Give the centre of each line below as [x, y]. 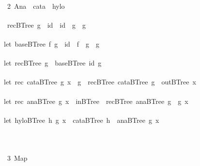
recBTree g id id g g [46, 25]
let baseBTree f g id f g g [52, 43]
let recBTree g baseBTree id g [53, 63]
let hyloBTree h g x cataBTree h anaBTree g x [81, 120]
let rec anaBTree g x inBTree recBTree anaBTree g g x [96, 101]
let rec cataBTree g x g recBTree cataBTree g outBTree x [100, 82]
